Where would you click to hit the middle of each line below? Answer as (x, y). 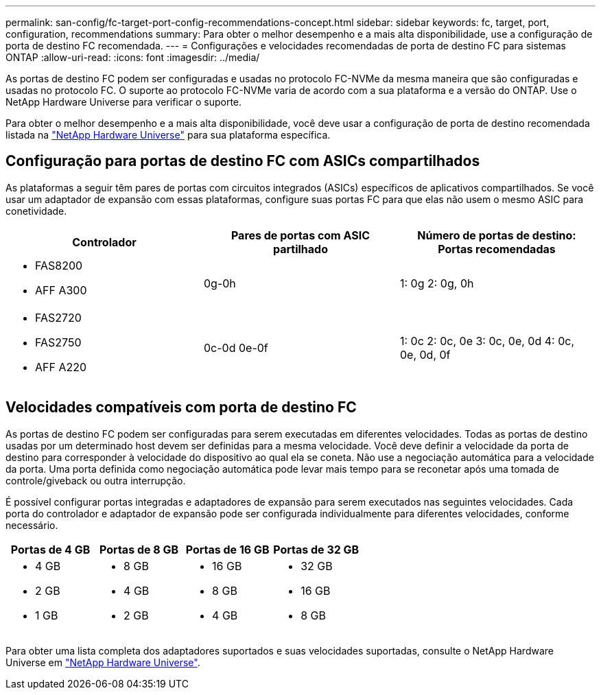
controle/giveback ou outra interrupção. (96, 480)
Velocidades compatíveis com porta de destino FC (181, 408)
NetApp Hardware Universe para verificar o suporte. (124, 102)
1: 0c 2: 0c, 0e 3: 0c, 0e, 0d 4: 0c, (487, 341)
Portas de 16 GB (227, 549)
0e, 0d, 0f (425, 354)
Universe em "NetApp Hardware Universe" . (103, 662)
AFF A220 (61, 367)
